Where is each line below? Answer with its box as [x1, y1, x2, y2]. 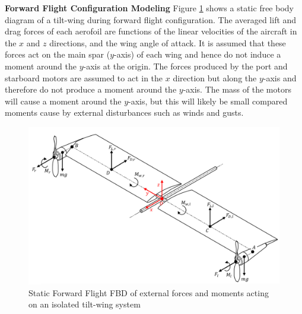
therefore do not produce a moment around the [5, 83, 177, 96]
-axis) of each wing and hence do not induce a [114, 48, 281, 61]
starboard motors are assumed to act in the [5, 71, 163, 84]
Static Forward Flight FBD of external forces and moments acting [28, 286, 269, 299]
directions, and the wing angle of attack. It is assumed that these [49, 36, 286, 49]
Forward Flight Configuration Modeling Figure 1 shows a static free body [5, 2, 294, 14]
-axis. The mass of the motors [183, 83, 291, 96]
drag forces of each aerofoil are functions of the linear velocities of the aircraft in [5, 25, 297, 37]
